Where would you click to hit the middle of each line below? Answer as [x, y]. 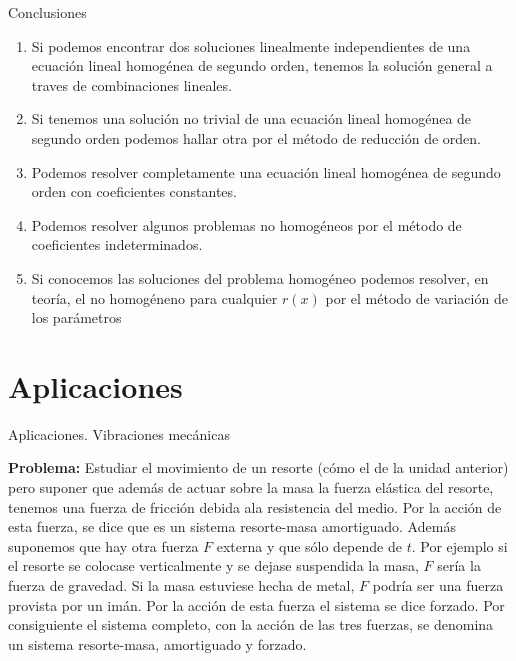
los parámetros [76, 317]
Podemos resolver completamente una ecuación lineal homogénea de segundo [266, 171]
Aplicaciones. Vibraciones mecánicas [119, 433]
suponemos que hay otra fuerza [103, 545]
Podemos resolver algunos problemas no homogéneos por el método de [246, 224]
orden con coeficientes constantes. [134, 191]
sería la [459, 565]
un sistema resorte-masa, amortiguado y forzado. [157, 643]
